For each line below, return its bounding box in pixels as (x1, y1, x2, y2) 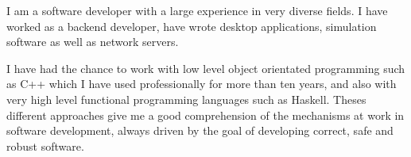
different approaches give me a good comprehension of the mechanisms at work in (6, 106, 405, 123)
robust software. (6, 137, 84, 154)
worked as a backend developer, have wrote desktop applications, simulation (6, 17, 377, 34)
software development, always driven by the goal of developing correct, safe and (6, 122, 394, 139)
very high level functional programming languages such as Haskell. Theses (6, 90, 366, 107)
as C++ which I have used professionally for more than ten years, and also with (6, 75, 397, 92)
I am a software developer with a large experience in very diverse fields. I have (6, 2, 388, 18)
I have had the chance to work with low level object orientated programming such (6, 59, 405, 76)
